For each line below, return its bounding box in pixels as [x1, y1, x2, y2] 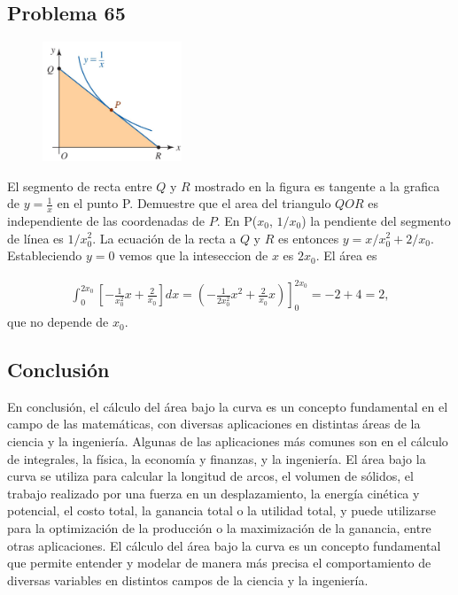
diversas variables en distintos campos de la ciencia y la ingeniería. [7, 570, 369, 589]
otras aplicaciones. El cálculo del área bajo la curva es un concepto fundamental [7, 536, 441, 554]
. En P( [216, 211, 258, 229]
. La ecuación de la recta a [92, 228, 237, 247]
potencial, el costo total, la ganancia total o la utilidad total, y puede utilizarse [7, 501, 436, 520]
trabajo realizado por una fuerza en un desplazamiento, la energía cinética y [7, 483, 420, 502]
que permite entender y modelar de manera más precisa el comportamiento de [7, 553, 431, 572]
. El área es [315, 246, 377, 265]
